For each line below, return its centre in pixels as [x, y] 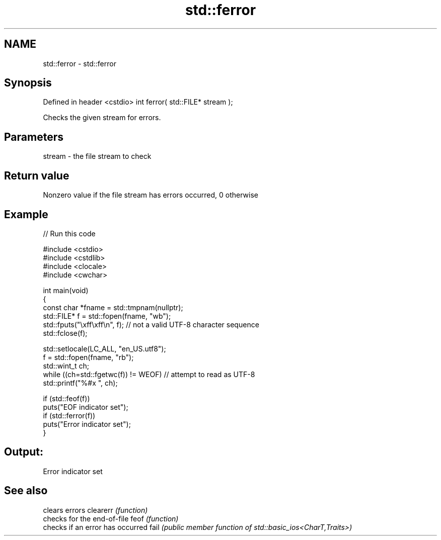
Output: [24, 452]
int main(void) [66, 290]
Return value [37, 175]
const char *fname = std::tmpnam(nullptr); [113, 307]
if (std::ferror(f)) [69, 415]
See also [26, 491]
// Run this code [69, 233]
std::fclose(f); [65, 333]
